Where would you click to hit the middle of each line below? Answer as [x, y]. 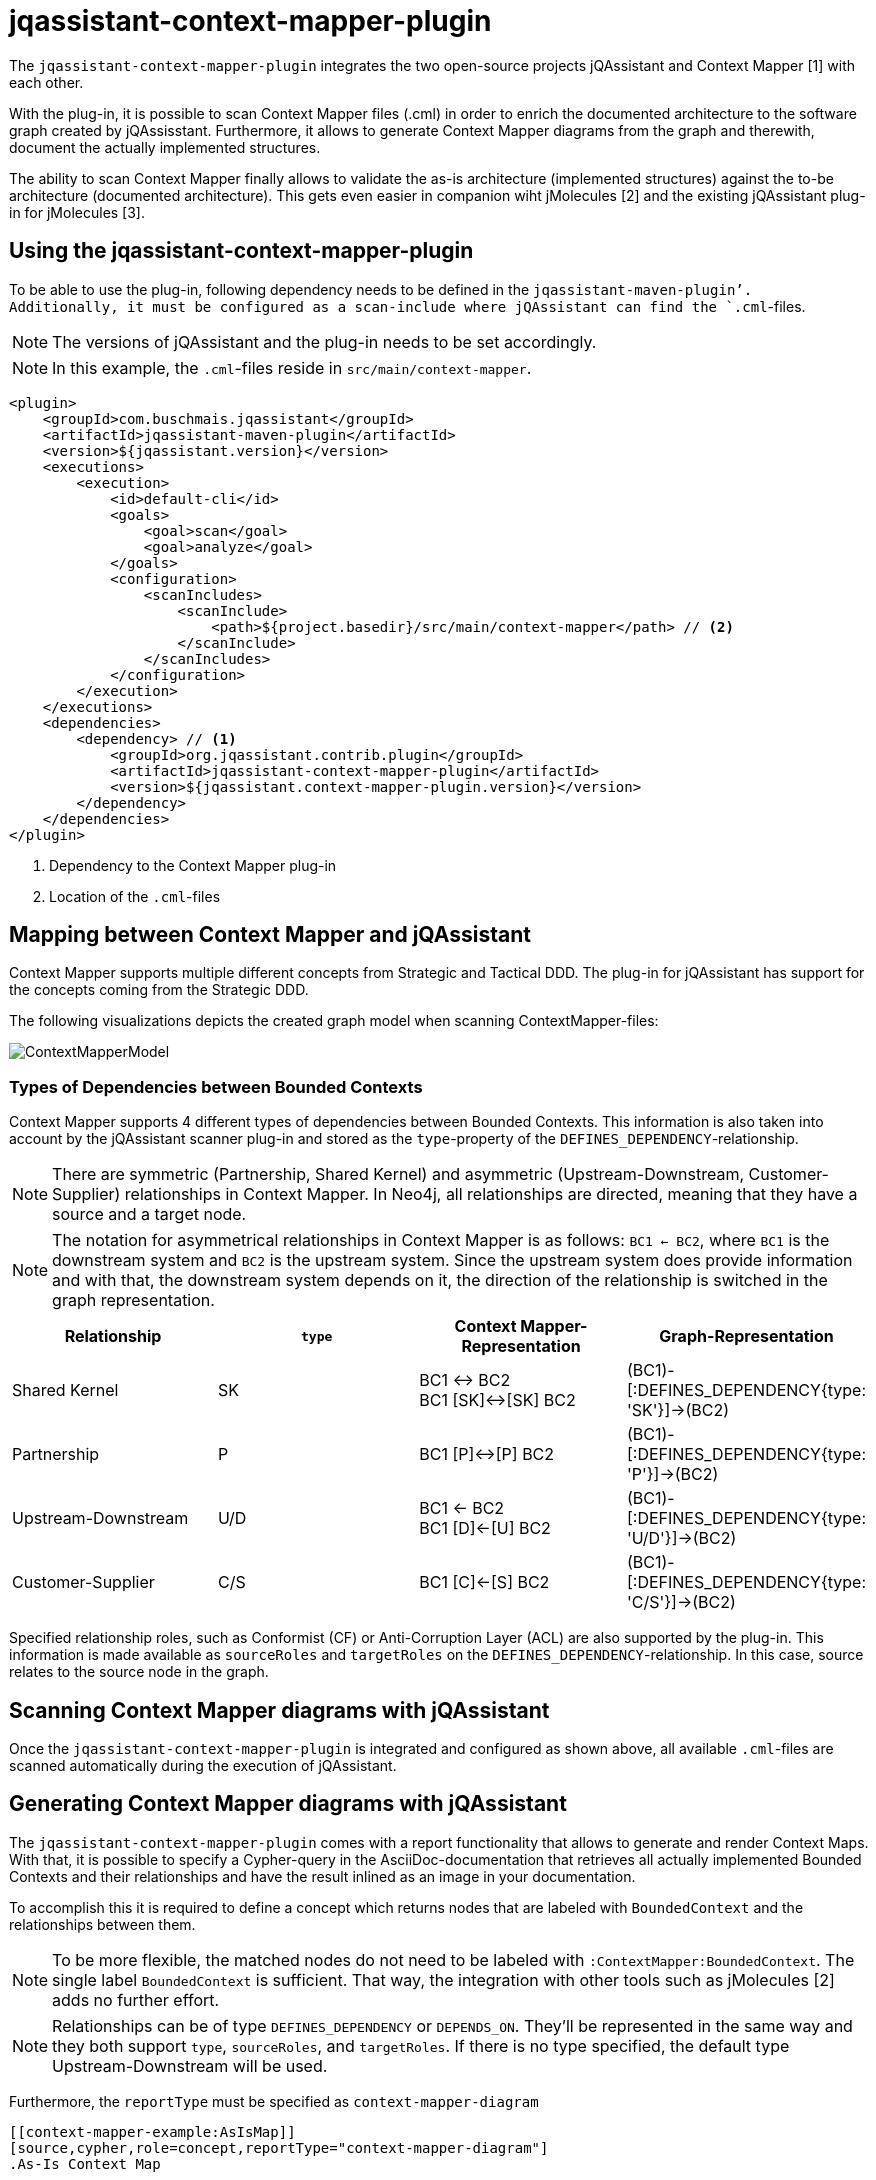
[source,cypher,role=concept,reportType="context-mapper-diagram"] [279, 2147]
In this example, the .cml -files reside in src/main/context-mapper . [292, 367]
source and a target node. [149, 1214]
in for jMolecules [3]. [77, 212]
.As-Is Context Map [85, 2163]
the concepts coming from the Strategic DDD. [159, 990]
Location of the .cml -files [135, 896]
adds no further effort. [136, 1999]
